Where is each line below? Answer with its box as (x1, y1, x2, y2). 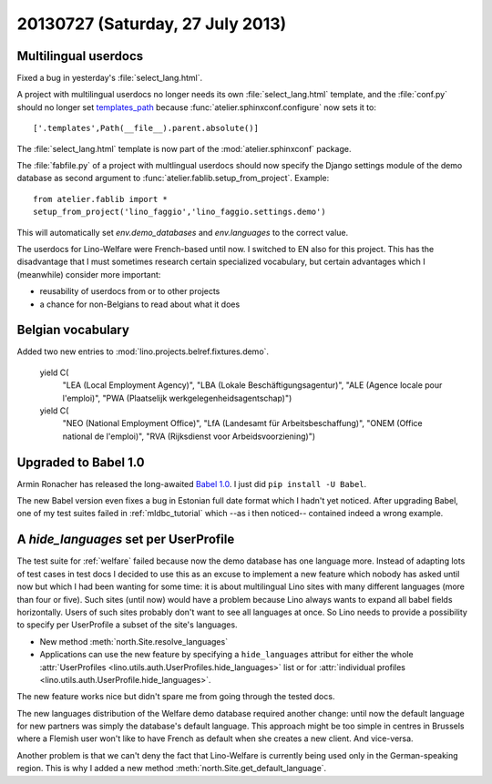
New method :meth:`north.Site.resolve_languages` (39, 636, 228, 647)
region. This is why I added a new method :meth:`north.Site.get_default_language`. (16, 763, 327, 774)
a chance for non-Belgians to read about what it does (39, 299, 241, 310)
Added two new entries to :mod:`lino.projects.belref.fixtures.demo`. (16, 346, 269, 357)
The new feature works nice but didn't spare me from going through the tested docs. (16, 691, 335, 702)
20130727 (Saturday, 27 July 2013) (16, 14, 287, 34)
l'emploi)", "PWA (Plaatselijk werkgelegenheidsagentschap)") (62, 392, 292, 403)
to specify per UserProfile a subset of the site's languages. (16, 619, 238, 630)
